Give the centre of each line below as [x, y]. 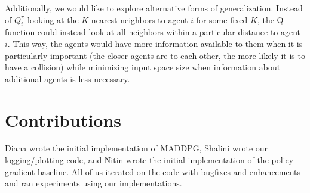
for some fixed [222, 19]
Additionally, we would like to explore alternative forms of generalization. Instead [154, 8]
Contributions [63, 119]
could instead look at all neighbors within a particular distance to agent [169, 32]
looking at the [53, 19]
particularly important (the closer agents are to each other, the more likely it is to [155, 55]
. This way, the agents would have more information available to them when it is [155, 43]
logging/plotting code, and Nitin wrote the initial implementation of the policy [149, 160]
